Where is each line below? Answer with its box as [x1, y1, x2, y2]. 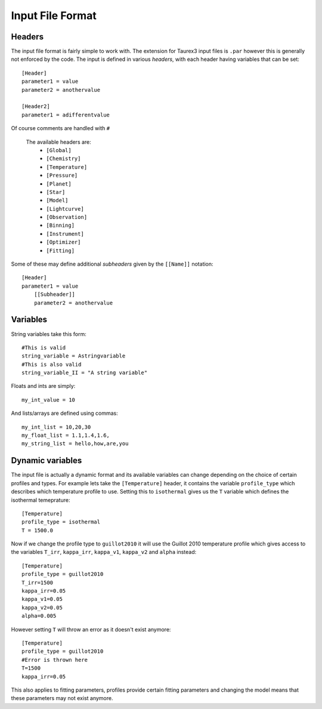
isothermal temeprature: [11, 496, 70, 504]
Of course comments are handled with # [11, 125, 110, 132]
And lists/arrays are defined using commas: [11, 409, 119, 417]
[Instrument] [46, 230, 85, 237]
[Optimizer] [46, 239, 81, 246]
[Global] [46, 147, 72, 153]
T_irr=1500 [21, 579, 54, 586]
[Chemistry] [46, 155, 81, 162]
